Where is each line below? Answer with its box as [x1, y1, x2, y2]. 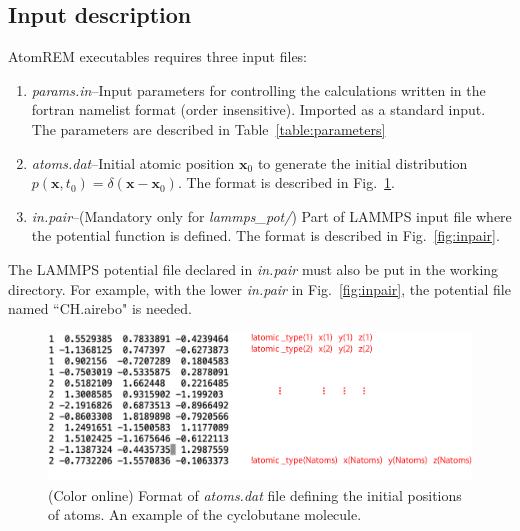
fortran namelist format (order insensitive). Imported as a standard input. [31, 99, 486, 120]
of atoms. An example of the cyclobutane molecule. [48, 504, 362, 525]
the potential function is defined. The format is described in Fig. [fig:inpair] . [31, 225, 500, 246]
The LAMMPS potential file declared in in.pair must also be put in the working [8, 258, 499, 279]
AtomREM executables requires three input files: [8, 46, 308, 67]
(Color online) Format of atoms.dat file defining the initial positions [48, 484, 462, 505]
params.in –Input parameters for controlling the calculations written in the [31, 79, 486, 100]
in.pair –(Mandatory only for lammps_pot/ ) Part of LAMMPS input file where [31, 205, 512, 226]
